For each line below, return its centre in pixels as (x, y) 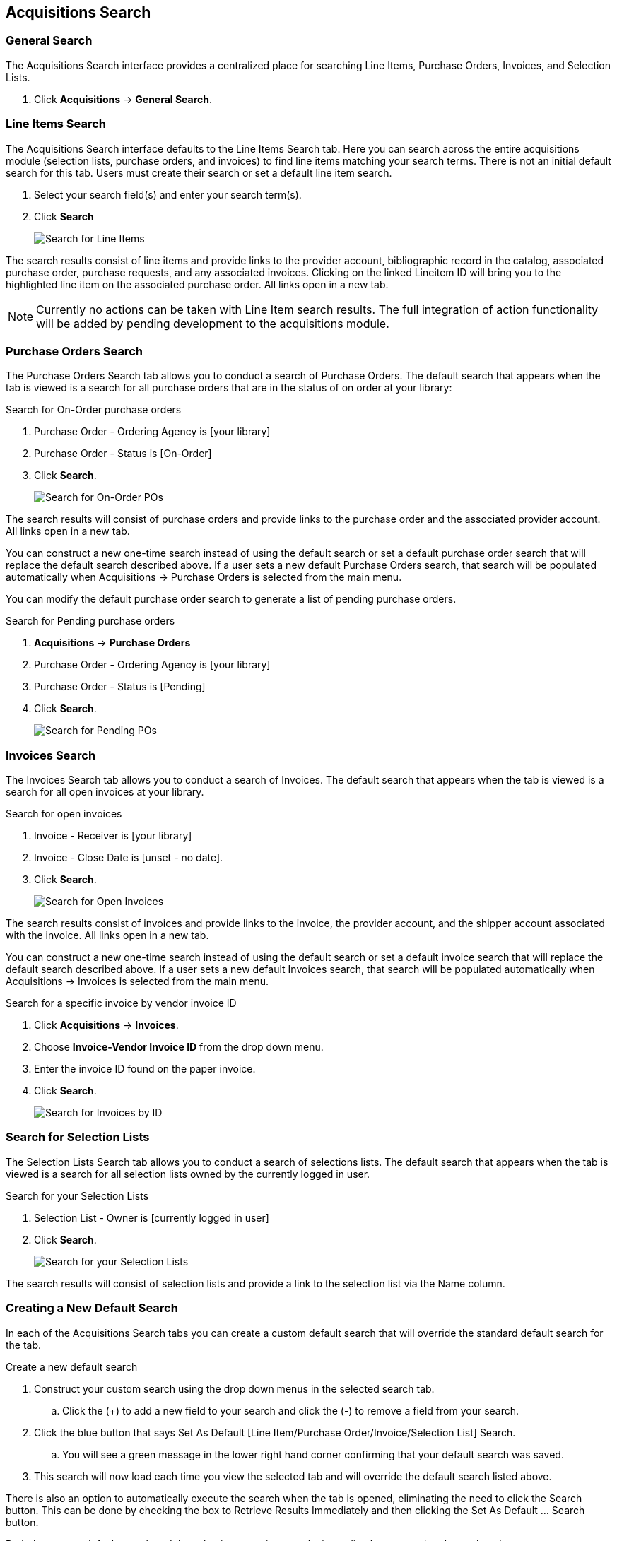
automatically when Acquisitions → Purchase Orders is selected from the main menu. (204, 577)
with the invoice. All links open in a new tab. (107, 935)
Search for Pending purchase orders (90, 621)
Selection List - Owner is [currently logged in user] (152, 1217)
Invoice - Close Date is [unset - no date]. (129, 858)
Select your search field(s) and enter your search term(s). (168, 194)
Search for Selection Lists (78, 1137)
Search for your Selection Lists (77, 1195)
